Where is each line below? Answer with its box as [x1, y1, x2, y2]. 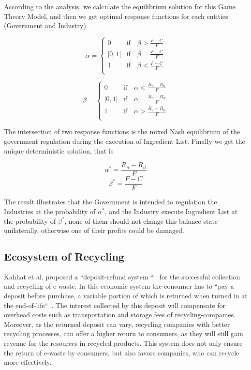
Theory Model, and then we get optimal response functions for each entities [4, 11, 228, 21]
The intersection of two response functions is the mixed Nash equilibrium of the [4, 126, 240, 137]
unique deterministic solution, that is [4, 145, 114, 155]
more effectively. [4, 357, 52, 367]
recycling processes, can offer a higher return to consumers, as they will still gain [4, 328, 243, 339]
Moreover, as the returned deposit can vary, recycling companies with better [4, 319, 230, 329]
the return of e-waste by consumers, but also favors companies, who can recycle [4, 347, 239, 357]
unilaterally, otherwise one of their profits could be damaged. [4, 225, 184, 235]
